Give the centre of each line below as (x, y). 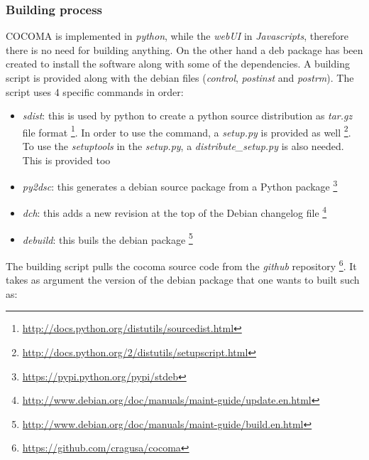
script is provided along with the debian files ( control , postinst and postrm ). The (180, 77)
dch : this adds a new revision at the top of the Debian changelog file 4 (175, 212)
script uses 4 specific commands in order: (95, 91)
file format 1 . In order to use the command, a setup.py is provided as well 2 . (187, 131)
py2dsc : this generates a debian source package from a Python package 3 (180, 185)
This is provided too (66, 160)
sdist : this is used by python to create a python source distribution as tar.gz (187, 116)
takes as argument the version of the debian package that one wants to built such (183, 280)
